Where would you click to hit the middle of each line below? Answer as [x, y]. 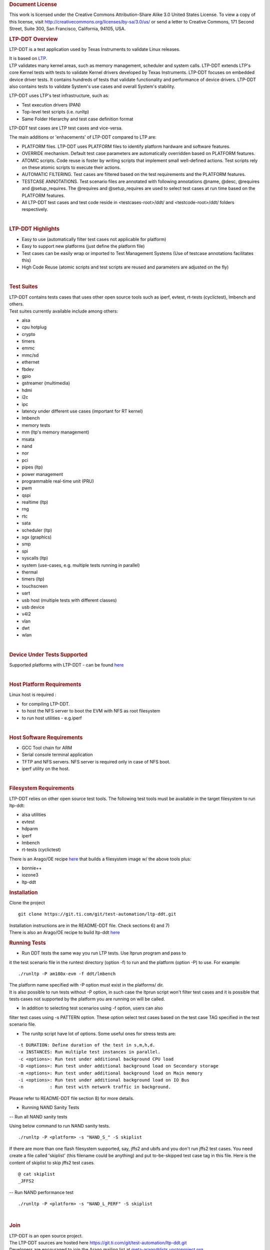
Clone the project [27, 902]
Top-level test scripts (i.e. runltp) [55, 112]
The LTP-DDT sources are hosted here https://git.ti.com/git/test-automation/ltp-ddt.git [98, 1242]
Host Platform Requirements [45, 684]
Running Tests [27, 942]
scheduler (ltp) [37, 530]
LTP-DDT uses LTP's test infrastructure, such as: [59, 95]
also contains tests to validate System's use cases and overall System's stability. [92, 86]
